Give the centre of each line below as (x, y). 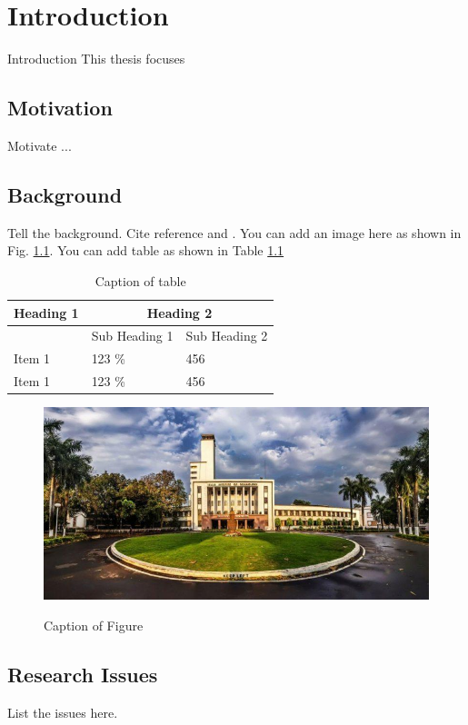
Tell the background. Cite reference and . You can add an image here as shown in (234, 232)
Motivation (60, 108)
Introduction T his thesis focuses (96, 59)
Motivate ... (40, 145)
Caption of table (140, 280)
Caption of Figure (94, 625)
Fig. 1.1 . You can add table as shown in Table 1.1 (146, 250)
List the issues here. (63, 712)
